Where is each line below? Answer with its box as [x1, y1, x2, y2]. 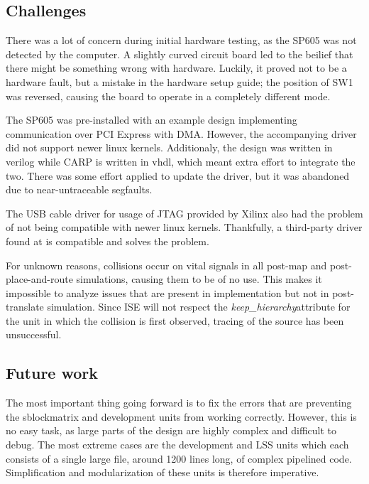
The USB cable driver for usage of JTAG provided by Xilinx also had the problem [6, 205, 363, 220]
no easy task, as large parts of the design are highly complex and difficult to [6, 423, 336, 438]
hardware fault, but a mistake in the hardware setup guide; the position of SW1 [6, 74, 353, 89]
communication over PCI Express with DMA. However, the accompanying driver [6, 126, 357, 141]
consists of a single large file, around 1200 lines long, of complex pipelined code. [6, 451, 352, 466]
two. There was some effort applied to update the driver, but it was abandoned [6, 168, 350, 183]
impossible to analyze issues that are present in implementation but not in [6, 285, 329, 300]
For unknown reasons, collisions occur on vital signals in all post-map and [6, 257, 327, 272]
